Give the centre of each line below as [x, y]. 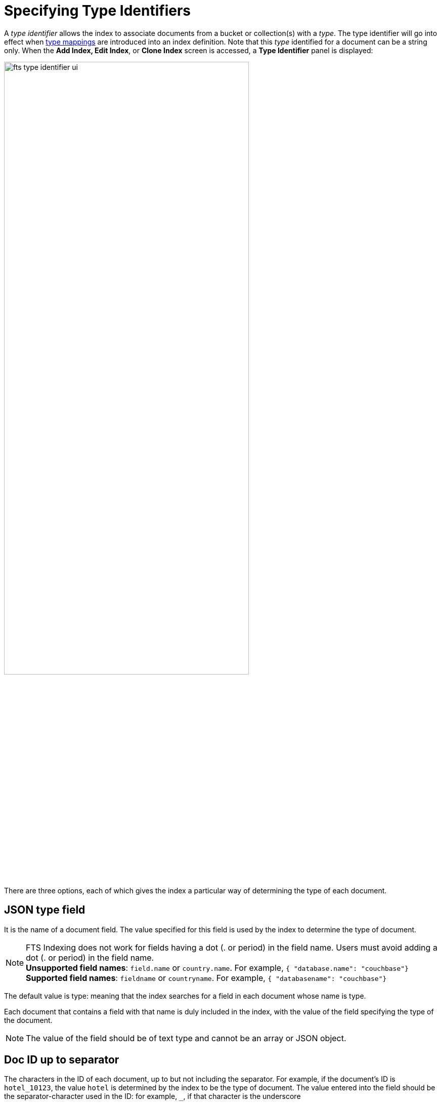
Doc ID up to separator [62, 1060]
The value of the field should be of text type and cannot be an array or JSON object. [186, 1038]
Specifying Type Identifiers [98, 11]
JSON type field [45, 910]
